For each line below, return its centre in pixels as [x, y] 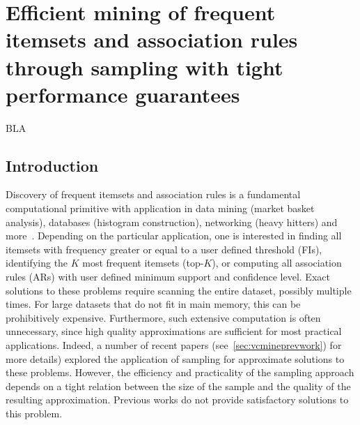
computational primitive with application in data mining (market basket [160, 208]
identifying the [37, 263]
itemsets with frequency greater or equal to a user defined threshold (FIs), [164, 249]
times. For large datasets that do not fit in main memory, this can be [153, 304]
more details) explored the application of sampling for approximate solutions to [175, 358]
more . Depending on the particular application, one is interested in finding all [174, 236]
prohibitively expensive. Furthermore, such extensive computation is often [163, 317]
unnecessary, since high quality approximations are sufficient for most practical [174, 331]
